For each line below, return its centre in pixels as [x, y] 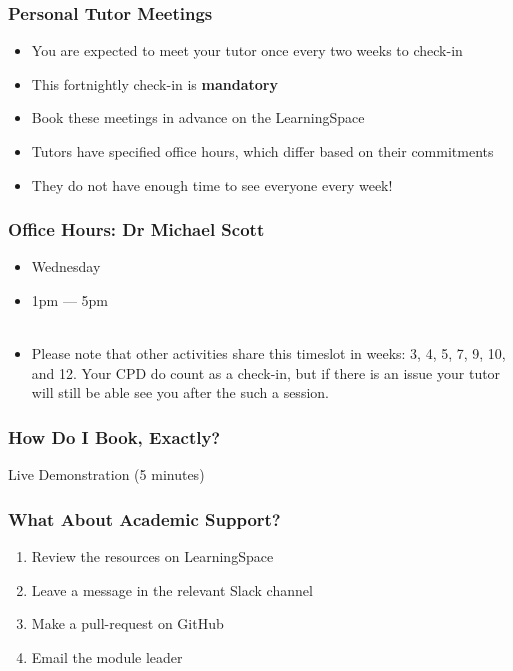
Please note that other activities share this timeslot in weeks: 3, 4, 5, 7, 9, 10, [268, 353]
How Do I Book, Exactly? [114, 436]
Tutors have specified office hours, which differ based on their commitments [262, 151]
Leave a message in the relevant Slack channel [172, 589]
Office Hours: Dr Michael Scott [136, 229]
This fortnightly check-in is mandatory [154, 83]
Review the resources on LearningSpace [152, 556]
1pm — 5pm [70, 300]
